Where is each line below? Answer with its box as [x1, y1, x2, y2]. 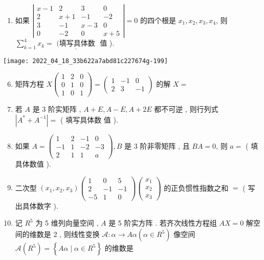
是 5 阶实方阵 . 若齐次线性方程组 [108, 217, 217, 228]
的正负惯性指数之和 [164, 182, 229, 193]
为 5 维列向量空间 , [35, 217, 99, 228]
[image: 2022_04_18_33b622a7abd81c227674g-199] [3, 57, 168, 65]
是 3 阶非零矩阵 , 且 [124, 140, 190, 151]
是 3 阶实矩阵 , [32, 104, 81, 114]
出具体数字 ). [15, 200, 58, 211]
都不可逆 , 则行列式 [154, 104, 218, 114]
